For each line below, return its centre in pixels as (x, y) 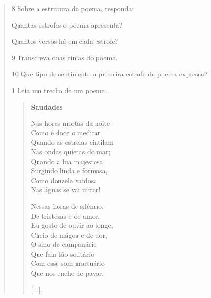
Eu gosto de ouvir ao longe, (72, 225)
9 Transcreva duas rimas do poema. (65, 57)
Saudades (47, 106)
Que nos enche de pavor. (67, 273)
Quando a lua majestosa (67, 161)
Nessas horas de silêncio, (67, 206)
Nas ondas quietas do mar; (71, 151)
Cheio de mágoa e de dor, (69, 234)
